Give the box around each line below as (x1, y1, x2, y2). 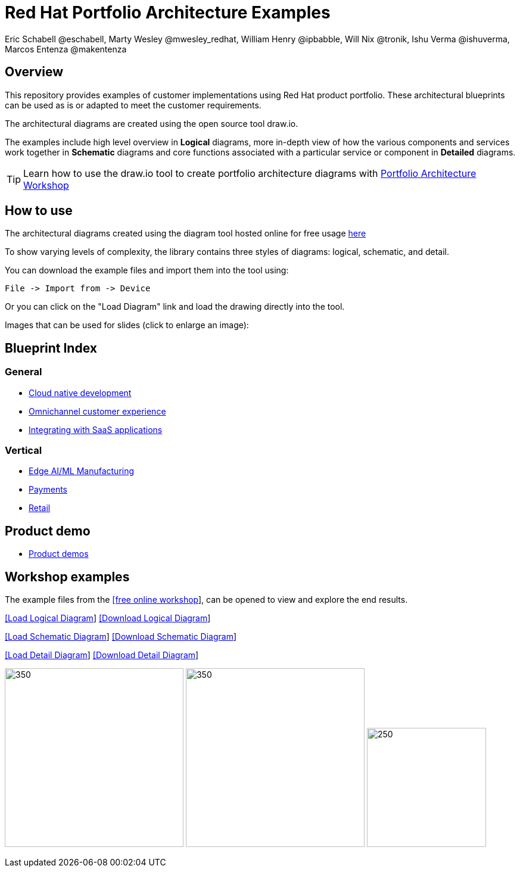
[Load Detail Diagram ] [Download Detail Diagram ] (5, 650, 199, 661)
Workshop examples (5, 569, 130, 584)
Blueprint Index (5, 340, 97, 356)
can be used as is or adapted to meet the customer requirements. (5, 99, 261, 110)
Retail (29, 503, 51, 513)
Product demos (29, 549, 89, 559)
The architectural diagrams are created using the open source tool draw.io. (5, 118, 298, 129)
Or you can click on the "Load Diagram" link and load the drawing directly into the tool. (5, 301, 345, 312)
